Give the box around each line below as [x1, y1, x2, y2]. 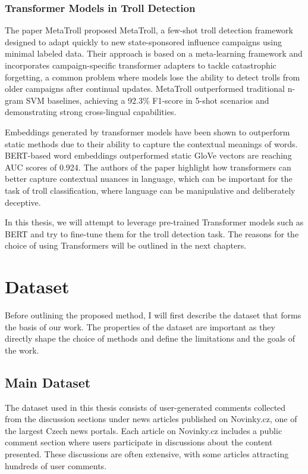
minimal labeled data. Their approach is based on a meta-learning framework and [5, 47, 303, 60]
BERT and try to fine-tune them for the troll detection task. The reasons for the [5, 227, 299, 240]
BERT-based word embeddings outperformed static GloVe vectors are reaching [5, 149, 292, 162]
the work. [5, 343, 39, 356]
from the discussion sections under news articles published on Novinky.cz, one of [5, 413, 297, 425]
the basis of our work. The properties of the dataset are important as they [5, 320, 275, 333]
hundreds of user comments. [5, 459, 107, 472]
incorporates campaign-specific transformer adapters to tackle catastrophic [5, 59, 276, 71]
